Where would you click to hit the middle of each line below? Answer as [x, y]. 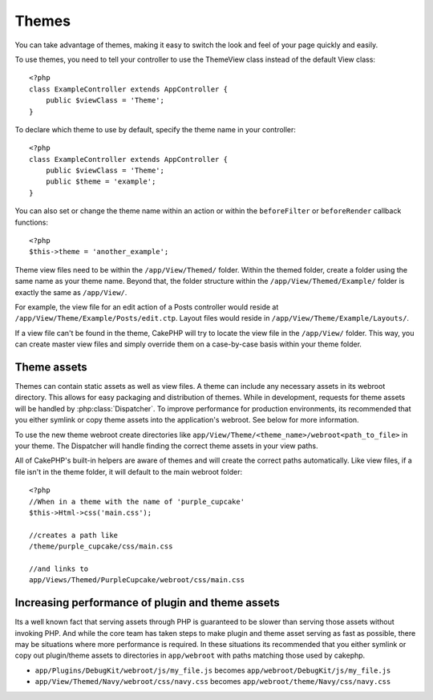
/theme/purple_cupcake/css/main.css [101, 546]
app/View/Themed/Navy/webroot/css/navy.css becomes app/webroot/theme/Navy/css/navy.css [213, 682]
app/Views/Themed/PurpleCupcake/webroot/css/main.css [137, 580]
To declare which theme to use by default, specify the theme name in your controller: [156, 129]
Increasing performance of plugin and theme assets [147, 603]
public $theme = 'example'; [101, 182]
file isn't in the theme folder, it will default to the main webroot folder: [129, 471]
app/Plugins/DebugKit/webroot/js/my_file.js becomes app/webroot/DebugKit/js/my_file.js [213, 670]
